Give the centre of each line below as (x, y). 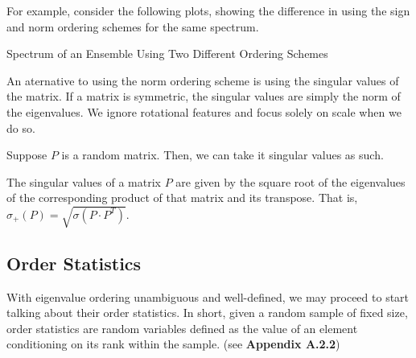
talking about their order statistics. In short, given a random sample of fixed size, (207, 313)
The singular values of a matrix (84, 181)
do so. (21, 128)
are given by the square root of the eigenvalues (290, 181)
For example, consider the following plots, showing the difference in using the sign (208, 10)
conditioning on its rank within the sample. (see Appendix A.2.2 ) (173, 344)
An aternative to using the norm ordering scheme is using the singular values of (203, 80)
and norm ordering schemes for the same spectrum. (133, 26)
